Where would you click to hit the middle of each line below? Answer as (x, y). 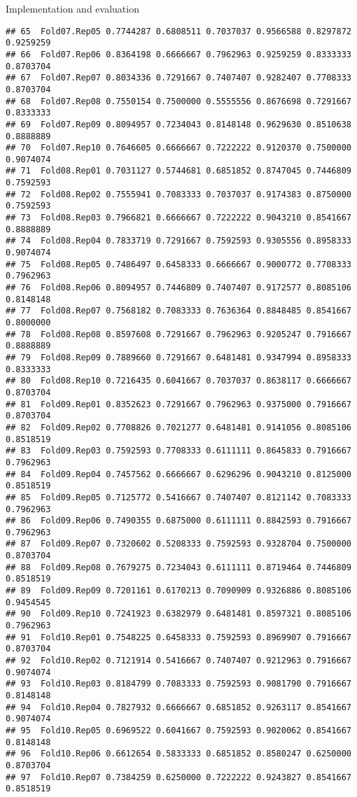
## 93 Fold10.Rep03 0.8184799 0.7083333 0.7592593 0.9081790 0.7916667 (178, 684)
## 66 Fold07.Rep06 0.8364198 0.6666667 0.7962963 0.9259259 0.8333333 (178, 54)
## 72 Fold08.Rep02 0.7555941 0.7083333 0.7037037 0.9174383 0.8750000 (178, 194)
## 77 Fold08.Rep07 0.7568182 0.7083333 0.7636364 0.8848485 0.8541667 (178, 311)
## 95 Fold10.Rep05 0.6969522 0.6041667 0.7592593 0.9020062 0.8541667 (178, 730)
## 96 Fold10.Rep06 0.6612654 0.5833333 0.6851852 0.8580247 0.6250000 (178, 754)
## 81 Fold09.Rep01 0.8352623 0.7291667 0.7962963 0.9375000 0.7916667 (178, 404)
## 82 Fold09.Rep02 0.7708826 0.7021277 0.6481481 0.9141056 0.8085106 (178, 427)
